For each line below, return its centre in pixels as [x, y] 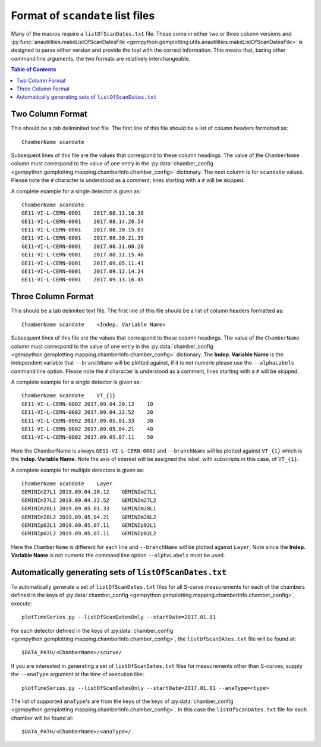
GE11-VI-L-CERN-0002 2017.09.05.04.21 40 [88, 429]
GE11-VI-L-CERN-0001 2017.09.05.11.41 [83, 263]
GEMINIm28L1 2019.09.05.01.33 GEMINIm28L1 [89, 509]
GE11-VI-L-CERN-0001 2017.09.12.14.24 [83, 272]
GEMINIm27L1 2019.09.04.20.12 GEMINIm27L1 [89, 492]
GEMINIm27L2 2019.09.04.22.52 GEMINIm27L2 [89, 500]
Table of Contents [34, 70]
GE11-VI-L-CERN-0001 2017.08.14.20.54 [83, 221]
